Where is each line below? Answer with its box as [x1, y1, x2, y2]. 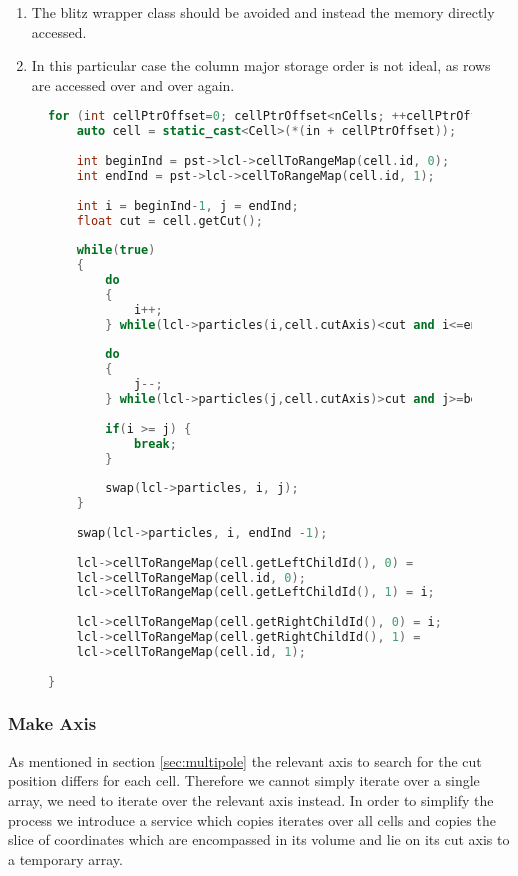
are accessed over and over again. [31, 74, 235, 95]
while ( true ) [76, 243, 156, 258]
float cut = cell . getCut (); [76, 213, 263, 228]
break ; [133, 436, 177, 451]
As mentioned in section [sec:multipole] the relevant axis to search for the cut [8, 750, 482, 771]
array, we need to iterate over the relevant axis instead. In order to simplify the [8, 789, 494, 810]
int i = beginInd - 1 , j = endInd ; [76, 198, 299, 213]
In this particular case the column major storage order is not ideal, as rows [31, 55, 491, 76]
